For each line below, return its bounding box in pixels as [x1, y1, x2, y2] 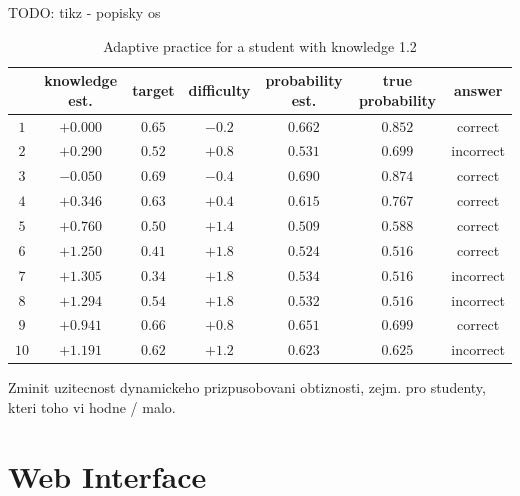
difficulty [188, 79, 251, 100]
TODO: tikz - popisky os [8, 2, 161, 22]
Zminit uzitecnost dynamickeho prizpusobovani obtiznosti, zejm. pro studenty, [8, 377, 486, 398]
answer [453, 79, 503, 100]
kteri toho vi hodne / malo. [8, 396, 176, 417]
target [132, 79, 175, 100]
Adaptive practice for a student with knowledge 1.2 [103, 35, 417, 56]
